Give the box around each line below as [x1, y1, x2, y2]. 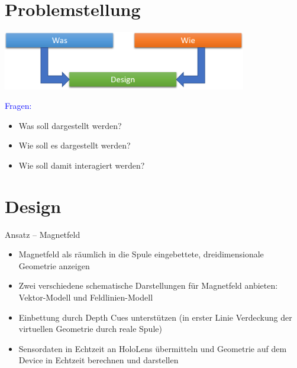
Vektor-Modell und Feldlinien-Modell [18, 291, 153, 304]
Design [5, 193, 62, 218]
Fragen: [5, 99, 32, 112]
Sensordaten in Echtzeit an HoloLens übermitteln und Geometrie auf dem [18, 342, 287, 354]
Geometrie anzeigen [18, 259, 90, 272]
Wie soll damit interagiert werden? [18, 159, 145, 171]
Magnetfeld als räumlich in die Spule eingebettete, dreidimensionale [18, 248, 264, 260]
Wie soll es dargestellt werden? [18, 139, 131, 151]
